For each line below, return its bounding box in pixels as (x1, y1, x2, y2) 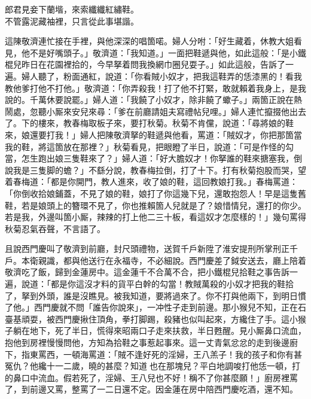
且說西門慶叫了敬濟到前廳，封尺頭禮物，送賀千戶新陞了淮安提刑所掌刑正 (5, 242, 289, 255)
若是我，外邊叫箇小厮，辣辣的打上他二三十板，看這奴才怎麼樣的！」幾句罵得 (5, 211, 306, 223)
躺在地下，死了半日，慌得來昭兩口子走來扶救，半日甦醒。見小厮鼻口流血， (13, 324, 306, 337)
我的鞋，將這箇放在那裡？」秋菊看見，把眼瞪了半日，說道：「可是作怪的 (5, 140, 285, 153)
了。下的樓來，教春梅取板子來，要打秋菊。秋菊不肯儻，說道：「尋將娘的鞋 (5, 117, 294, 129)
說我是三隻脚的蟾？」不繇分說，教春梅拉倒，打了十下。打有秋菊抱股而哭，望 (5, 163, 306, 176)
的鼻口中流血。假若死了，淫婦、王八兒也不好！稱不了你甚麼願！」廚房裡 (5, 371, 289, 383)
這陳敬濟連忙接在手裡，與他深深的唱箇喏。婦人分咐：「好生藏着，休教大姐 (5, 35, 294, 47)
